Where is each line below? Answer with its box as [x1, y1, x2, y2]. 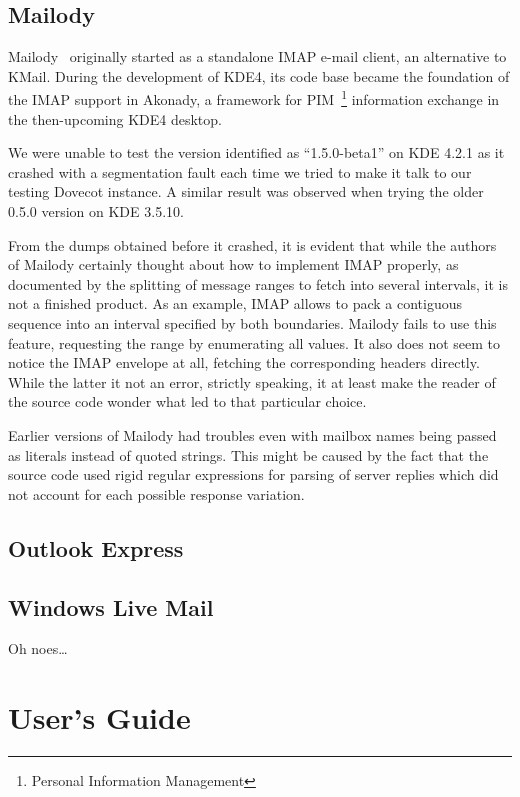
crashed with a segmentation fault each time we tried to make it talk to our [8, 161, 472, 182]
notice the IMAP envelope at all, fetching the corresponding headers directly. [8, 352, 480, 373]
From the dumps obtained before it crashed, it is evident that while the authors [8, 234, 497, 255]
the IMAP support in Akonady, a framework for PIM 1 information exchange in [8, 86, 500, 110]
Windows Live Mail [8, 591, 214, 622]
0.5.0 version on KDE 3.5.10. [8, 201, 184, 222]
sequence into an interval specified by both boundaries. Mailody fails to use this [8, 312, 497, 333]
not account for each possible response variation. [8, 483, 305, 504]
